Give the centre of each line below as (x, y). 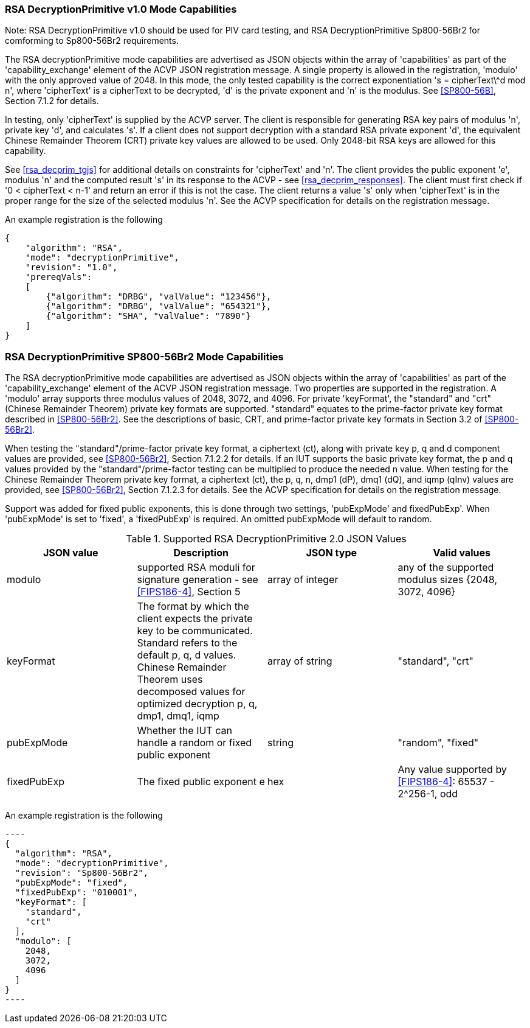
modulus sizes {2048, (447, 580)
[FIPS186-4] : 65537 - (446, 782)
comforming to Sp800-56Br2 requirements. (92, 41)
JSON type (332, 553)
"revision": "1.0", (71, 267)
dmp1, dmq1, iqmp (178, 716)
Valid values (462, 553)
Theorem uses (170, 680)
